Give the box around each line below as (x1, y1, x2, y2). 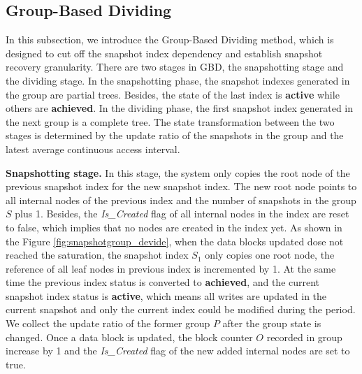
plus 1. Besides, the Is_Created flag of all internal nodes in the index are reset (15, 206, 349, 221)
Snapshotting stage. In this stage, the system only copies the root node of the (6, 165, 350, 180)
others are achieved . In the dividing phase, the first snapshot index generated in (6, 101, 353, 115)
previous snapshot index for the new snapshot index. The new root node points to (6, 179, 357, 194)
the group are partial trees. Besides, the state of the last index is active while (6, 87, 340, 101)
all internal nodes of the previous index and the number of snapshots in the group (6, 192, 356, 207)
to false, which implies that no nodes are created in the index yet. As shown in (6, 220, 342, 234)
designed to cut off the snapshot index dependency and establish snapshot (6, 45, 323, 60)
